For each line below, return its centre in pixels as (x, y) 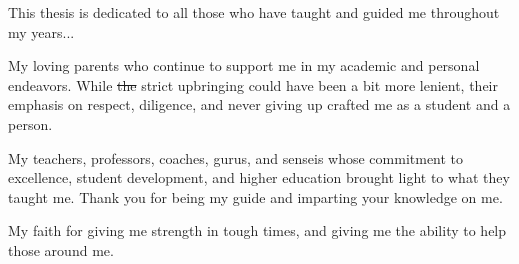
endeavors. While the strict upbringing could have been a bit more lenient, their (253, 84)
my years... (41, 31)
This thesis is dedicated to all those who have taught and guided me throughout (254, 12)
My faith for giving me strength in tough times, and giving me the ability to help (257, 230)
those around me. (61, 249)
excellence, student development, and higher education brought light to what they (259, 177)
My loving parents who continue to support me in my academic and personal (244, 65)
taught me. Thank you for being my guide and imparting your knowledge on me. (255, 196)
